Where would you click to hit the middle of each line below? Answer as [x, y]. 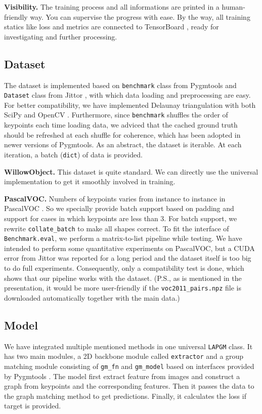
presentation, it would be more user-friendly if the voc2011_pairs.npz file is [123, 288]
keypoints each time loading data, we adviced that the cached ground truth [121, 125]
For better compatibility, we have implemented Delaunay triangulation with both [130, 105]
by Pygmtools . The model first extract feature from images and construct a [122, 376]
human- [233, 7]
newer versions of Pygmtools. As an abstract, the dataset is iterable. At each [123, 144]
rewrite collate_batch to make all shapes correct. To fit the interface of [117, 228]
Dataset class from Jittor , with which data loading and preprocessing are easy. [127, 95]
